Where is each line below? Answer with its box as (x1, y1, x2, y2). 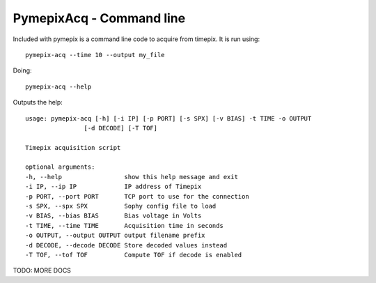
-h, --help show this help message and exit (25, 173, 238, 181)
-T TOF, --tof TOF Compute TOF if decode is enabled (25, 251, 242, 259)
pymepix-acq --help (25, 82, 92, 91)
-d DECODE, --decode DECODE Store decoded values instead (25, 241, 228, 249)
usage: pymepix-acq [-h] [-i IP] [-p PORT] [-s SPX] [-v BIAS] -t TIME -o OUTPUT (25, 114, 312, 122)
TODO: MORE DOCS (13, 266, 71, 275)
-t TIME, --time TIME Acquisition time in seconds (25, 222, 224, 229)
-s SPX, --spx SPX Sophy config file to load (25, 202, 217, 211)
